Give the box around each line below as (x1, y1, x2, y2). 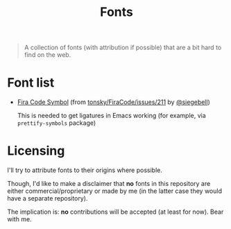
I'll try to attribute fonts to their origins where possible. (7, 166, 163, 174)
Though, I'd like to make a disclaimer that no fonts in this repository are (7, 180, 211, 188)
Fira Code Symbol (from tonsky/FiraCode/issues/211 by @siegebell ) (17, 98, 210, 106)
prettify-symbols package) (17, 119, 96, 127)
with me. (7, 215, 33, 223)
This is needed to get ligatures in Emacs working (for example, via (17, 112, 206, 120)
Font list (7, 75, 55, 91)
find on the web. (24, 51, 71, 59)
